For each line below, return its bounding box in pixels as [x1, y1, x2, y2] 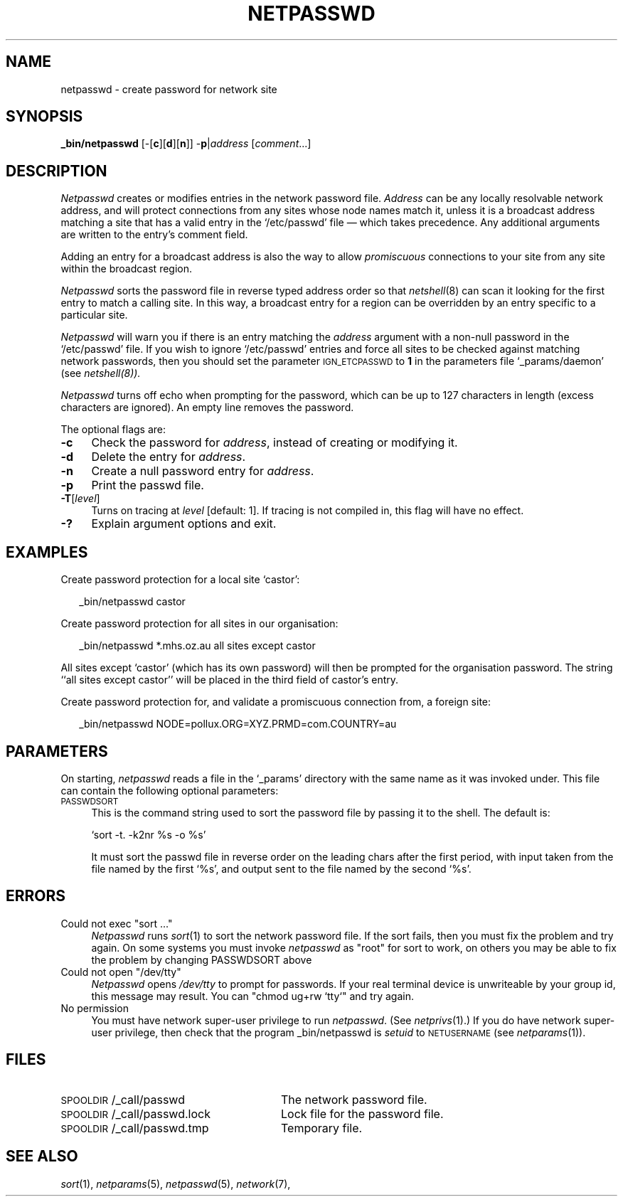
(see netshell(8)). [60, 367, 141, 380]
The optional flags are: [60, 423, 166, 436]
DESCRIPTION [6, 161, 107, 180]
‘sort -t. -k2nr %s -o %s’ [91, 828, 206, 841]
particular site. [60, 309, 128, 321]
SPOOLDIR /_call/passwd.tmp [60, 1120, 209, 1135]
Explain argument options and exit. [91, 516, 277, 531]
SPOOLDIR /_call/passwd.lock [60, 1106, 211, 1121]
